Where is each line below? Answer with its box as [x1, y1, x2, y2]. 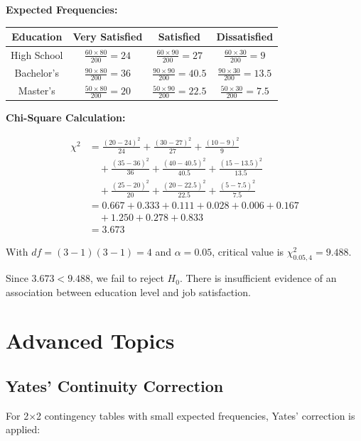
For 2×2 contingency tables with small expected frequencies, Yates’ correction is [6, 408, 355, 423]
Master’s [18, 83, 55, 98]
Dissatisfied [216, 29, 274, 44]
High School [11, 48, 63, 62]
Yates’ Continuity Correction [6, 375, 224, 397]
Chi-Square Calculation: [6, 110, 126, 125]
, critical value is [212, 244, 284, 259]
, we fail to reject [90, 271, 164, 285]
